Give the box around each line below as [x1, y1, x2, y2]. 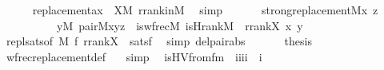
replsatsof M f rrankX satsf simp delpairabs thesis [6, 33, 312, 49]
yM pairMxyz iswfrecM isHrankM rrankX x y [56, 17, 303, 33]
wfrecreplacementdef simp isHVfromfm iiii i [6, 48, 262, 64]
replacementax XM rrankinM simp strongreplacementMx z [32, 2, 378, 17]
